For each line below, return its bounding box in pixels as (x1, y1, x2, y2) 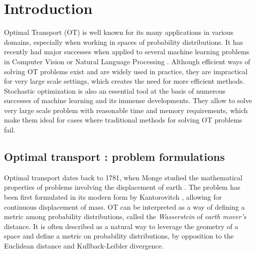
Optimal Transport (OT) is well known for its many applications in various (4, 27, 234, 37)
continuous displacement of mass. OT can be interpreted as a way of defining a (4, 201, 245, 212)
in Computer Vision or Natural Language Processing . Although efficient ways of (4, 56, 251, 66)
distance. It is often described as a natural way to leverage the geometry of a (4, 221, 239, 231)
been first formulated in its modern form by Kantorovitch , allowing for (4, 192, 222, 202)
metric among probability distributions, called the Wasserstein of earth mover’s (4, 211, 247, 222)
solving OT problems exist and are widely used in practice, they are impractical (4, 66, 248, 76)
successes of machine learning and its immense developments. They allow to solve (4, 95, 252, 106)
